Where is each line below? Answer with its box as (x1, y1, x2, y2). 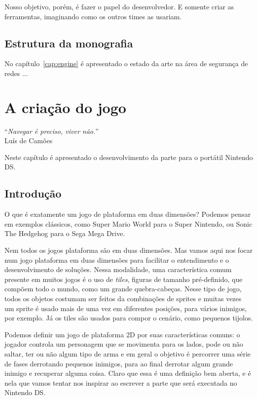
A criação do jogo (4, 97, 126, 117)
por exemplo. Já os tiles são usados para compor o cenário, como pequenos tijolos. (4, 313, 253, 323)
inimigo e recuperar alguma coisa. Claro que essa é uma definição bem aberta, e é (4, 368, 251, 378)
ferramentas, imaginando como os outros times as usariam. (4, 11, 182, 21)
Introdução (4, 186, 62, 201)
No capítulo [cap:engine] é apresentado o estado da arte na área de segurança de (4, 58, 248, 69)
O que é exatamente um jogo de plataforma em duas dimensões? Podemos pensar (4, 209, 251, 219)
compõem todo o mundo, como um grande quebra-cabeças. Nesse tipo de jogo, (4, 283, 242, 294)
